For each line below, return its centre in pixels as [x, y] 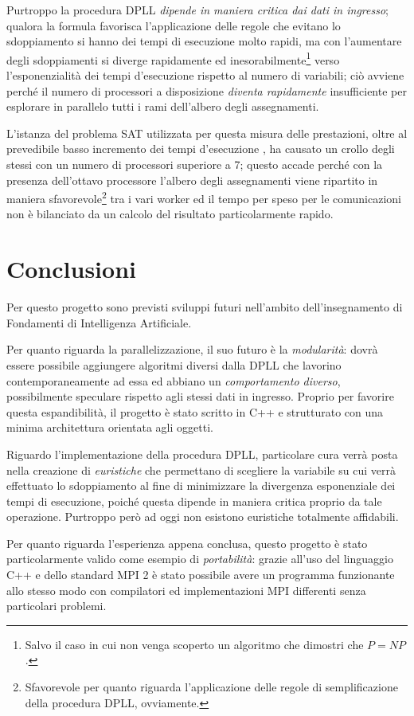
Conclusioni [71, 269]
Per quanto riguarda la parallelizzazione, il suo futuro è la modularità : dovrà [192, 349]
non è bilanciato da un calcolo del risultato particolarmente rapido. [170, 214]
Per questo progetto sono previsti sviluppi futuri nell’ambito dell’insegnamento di [205, 307]
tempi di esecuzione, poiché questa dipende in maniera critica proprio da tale [194, 501]
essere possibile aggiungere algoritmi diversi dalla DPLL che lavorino [174, 364]
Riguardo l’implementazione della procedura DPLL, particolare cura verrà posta [202, 454]
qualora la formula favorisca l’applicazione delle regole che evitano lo [174, 25]
